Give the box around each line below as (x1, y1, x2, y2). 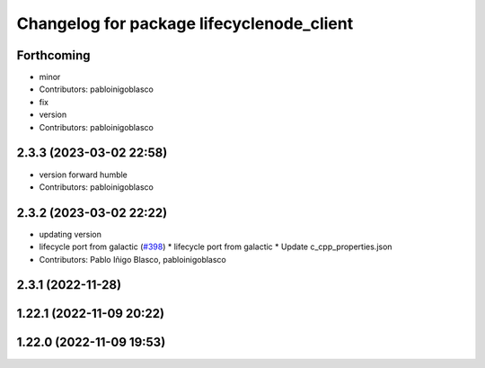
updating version (39, 229, 102, 239)
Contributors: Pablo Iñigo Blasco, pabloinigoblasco (39, 254, 226, 265)
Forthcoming (16, 48, 91, 63)
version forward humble (39, 169, 128, 180)
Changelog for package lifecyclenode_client (16, 13, 354, 33)
